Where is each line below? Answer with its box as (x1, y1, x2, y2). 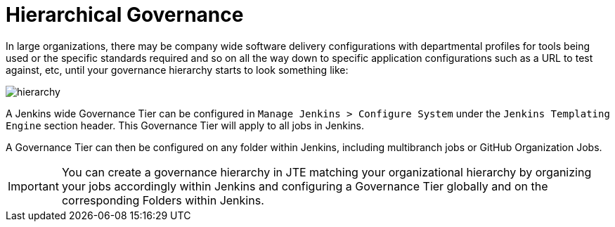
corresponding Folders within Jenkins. (61, 193, 264, 207)
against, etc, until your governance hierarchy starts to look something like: (6, 63, 349, 76)
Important (8, 179, 59, 193)
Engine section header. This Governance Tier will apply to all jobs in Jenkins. (6, 119, 364, 131)
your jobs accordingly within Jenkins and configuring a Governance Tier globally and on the (61, 179, 548, 193)
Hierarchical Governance (6, 3, 244, 27)
